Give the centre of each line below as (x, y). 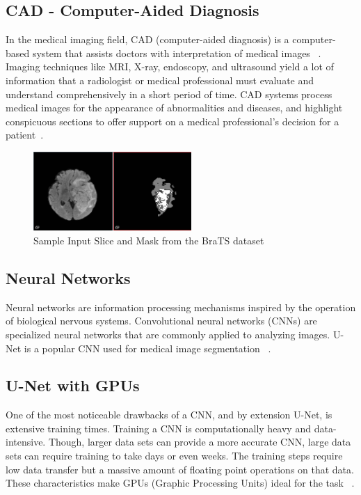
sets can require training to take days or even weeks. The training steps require (174, 456)
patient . (25, 135)
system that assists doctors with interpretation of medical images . (177, 53)
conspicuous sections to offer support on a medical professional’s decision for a (173, 121)
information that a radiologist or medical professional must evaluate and (160, 80)
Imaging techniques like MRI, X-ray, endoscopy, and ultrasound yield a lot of (170, 66)
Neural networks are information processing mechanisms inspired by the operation (181, 307)
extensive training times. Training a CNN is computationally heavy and (158, 428)
